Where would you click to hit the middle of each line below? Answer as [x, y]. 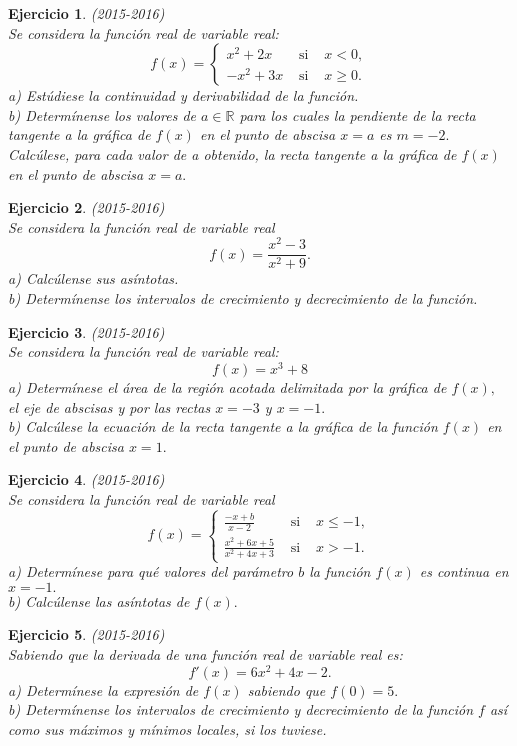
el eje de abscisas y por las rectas [109, 406]
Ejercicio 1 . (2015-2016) [86, 13]
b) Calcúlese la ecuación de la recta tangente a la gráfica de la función [223, 426]
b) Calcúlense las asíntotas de [99, 600]
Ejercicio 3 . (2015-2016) [86, 331]
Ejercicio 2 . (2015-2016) [86, 207]
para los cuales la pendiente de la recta [357, 114]
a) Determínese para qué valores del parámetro [151, 571]
